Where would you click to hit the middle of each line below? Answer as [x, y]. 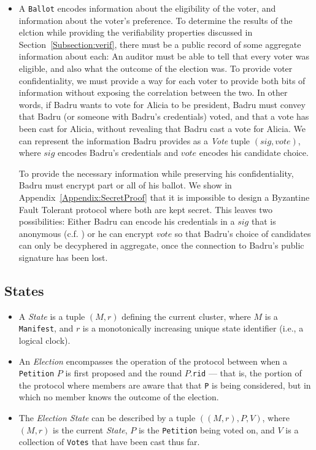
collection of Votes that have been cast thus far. [109, 442]
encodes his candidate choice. [254, 153]
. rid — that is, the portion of [246, 373]
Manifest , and [46, 328]
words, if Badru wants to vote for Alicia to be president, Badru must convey [162, 104]
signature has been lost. [63, 257]
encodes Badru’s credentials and [118, 153]
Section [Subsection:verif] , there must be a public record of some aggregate [160, 44]
